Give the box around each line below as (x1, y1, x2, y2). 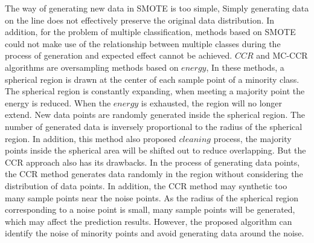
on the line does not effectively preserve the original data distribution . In (5, 13, 275, 26)
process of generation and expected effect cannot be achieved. (5, 49, 232, 62)
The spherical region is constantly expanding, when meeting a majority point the (5, 85, 305, 97)
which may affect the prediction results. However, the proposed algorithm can (5, 215, 292, 227)
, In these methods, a (206, 60, 284, 73)
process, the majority (213, 132, 292, 144)
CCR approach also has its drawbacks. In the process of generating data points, (5, 155, 300, 168)
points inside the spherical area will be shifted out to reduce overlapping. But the (5, 144, 306, 157)
